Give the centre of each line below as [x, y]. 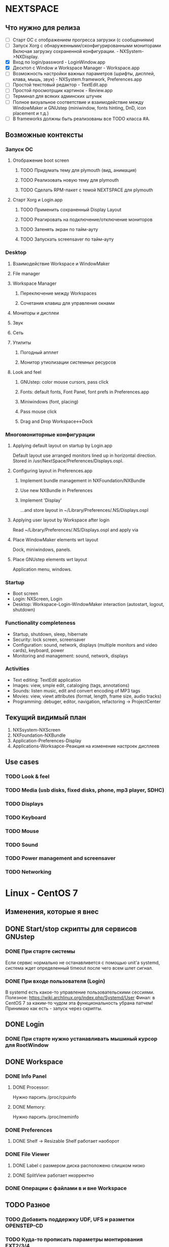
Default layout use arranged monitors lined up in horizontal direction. [84, 455]
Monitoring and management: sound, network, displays [70, 656]
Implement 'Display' [41, 500]
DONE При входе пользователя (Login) [55, 981]
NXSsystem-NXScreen [37, 730]
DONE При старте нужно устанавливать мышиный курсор [81, 1039]
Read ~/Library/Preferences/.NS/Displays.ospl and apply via [75, 530]
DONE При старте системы [40, 951]
